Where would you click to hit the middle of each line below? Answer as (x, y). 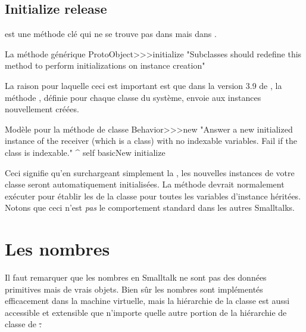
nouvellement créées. (42, 109)
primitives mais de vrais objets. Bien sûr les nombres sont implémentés (134, 289)
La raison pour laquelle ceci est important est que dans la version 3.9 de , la (143, 85)
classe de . (23, 324)
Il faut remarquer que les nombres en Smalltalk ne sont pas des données (136, 277)
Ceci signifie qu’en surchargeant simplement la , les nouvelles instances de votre (150, 172)
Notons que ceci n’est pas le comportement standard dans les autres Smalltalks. (150, 207)
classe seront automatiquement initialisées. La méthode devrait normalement (145, 184)
